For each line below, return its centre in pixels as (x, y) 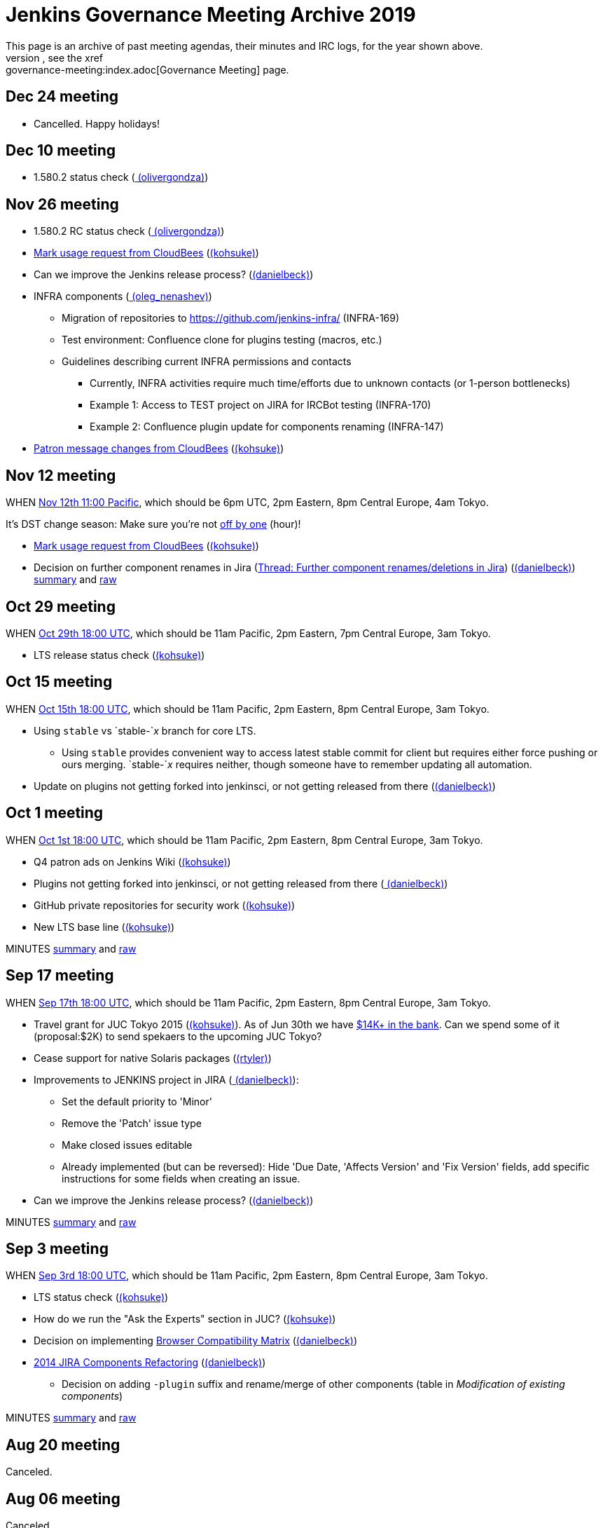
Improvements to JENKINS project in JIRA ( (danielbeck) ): (166, 1079)
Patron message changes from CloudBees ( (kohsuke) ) (159, 449)
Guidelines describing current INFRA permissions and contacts (207, 362)
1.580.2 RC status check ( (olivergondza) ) (129, 231)
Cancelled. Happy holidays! (97, 123)
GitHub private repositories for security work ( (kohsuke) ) (165, 905)
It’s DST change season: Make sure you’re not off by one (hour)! (153, 524)
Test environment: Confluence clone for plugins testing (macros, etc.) (222, 340)
